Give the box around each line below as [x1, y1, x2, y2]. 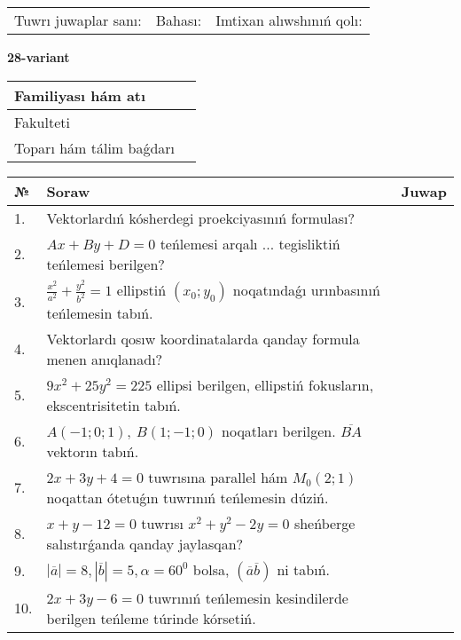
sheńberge [293, 512, 356, 533]
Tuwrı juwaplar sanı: [14, 10, 142, 30]
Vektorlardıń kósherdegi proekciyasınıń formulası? [46, 207, 356, 228]
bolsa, [192, 558, 230, 580]
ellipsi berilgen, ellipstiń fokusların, [156, 374, 374, 395]
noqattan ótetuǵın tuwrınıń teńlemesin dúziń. [46, 486, 329, 508]
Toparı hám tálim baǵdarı [14, 137, 176, 158]
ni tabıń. [277, 558, 331, 580]
